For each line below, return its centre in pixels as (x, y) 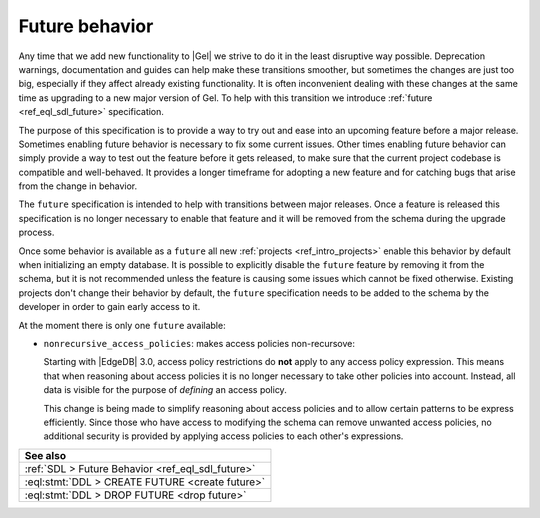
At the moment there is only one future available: (122, 325)
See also (45, 455)
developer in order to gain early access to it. (109, 307)
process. (36, 232)
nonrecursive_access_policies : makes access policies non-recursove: (199, 343)
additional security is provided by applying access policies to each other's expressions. (223, 436)
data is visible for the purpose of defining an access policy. (165, 390)
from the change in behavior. (78, 186)
